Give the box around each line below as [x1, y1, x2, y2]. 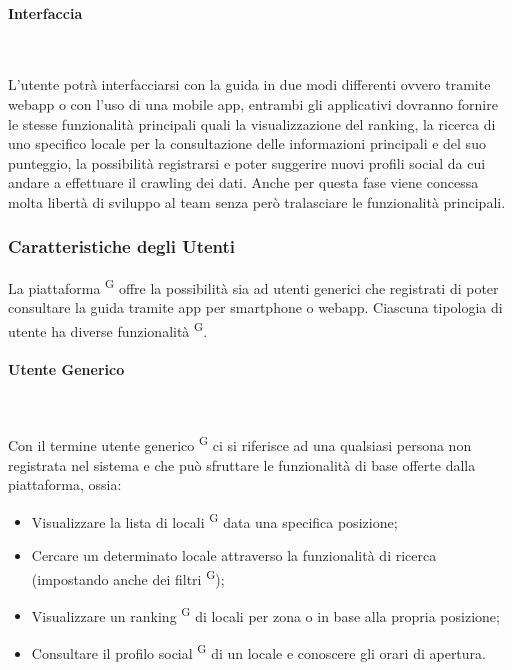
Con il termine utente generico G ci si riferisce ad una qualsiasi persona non [8, 432, 472, 455]
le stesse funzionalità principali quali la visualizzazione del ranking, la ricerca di [8, 113, 496, 134]
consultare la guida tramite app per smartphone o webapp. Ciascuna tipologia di [8, 297, 503, 318]
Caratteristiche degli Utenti [8, 234, 236, 259]
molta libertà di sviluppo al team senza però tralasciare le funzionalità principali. [8, 191, 506, 212]
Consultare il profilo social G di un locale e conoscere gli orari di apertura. [31, 640, 486, 663]
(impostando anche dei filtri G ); [31, 565, 225, 589]
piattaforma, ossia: [8, 474, 122, 495]
